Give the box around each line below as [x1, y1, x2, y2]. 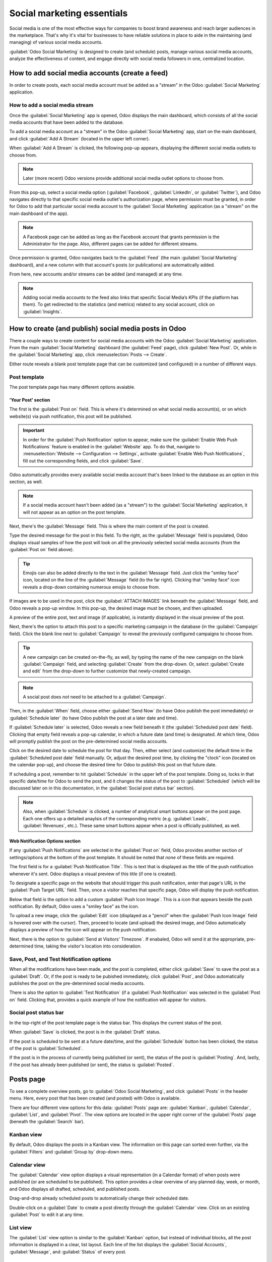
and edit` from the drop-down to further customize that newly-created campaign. [23, 668, 191, 674]
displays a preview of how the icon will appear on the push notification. [9, 927, 157, 933]
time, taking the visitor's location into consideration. [34, 943, 142, 949]
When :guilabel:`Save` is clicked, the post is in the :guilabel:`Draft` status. [9, 1029, 161, 1035]
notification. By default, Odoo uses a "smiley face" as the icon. [9, 904, 140, 910]
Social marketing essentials [9, 8, 128, 19]
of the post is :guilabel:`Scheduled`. [9, 1045, 83, 1051]
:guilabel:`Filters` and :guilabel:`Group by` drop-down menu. [9, 1148, 133, 1154]
